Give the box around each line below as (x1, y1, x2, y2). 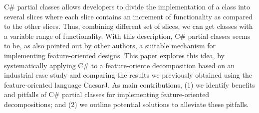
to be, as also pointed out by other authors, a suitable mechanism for (4, 40, 216, 51)
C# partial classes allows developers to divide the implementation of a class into (4, 1, 250, 11)
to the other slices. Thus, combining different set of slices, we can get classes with (4, 21, 253, 31)
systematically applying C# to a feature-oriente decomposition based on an (4, 60, 235, 70)
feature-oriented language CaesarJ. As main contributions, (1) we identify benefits (4, 79, 255, 90)
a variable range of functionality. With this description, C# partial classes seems (4, 30, 251, 41)
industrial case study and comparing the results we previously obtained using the (4, 70, 252, 80)
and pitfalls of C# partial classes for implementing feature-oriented (4, 89, 210, 100)
